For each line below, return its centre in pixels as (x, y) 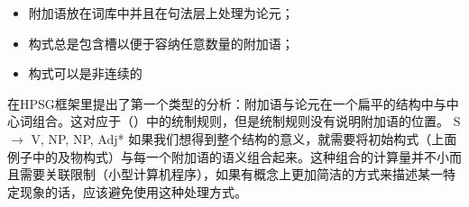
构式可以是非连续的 (85, 73)
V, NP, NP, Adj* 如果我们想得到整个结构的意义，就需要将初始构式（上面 (244, 138)
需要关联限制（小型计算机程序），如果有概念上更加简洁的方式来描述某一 (231, 174)
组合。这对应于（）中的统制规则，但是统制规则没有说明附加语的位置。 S (246, 121)
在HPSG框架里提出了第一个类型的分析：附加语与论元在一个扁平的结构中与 (227, 103)
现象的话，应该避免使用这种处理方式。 (133, 191)
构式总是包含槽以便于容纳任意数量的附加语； (161, 43)
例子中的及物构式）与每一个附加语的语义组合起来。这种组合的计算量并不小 (228, 156)
